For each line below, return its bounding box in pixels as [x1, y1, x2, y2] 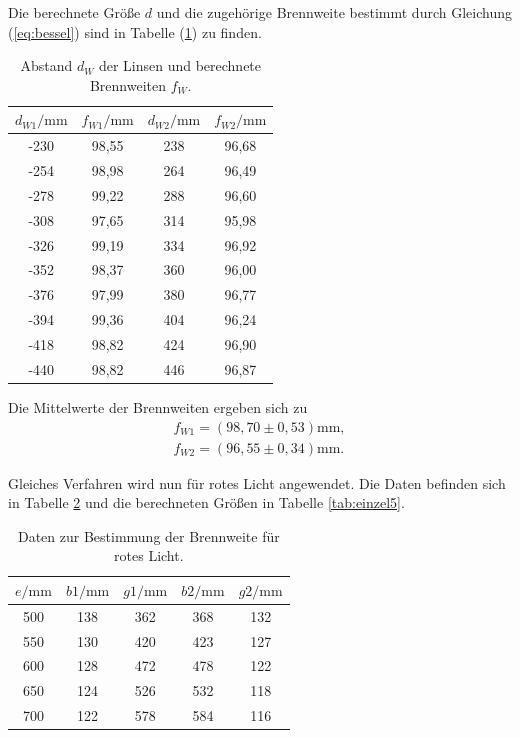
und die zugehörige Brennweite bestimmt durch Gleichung [156, 2, 512, 22]
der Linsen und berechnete [98, 55, 262, 76]
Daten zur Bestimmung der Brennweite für [17, 525, 280, 546]
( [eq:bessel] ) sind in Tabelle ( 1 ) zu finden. [8, 21, 262, 42]
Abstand [20, 55, 73, 76]
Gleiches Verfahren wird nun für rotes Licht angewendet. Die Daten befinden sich [8, 472, 506, 493]
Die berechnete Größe [8, 2, 141, 22]
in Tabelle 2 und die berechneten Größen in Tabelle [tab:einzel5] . [8, 492, 405, 513]
